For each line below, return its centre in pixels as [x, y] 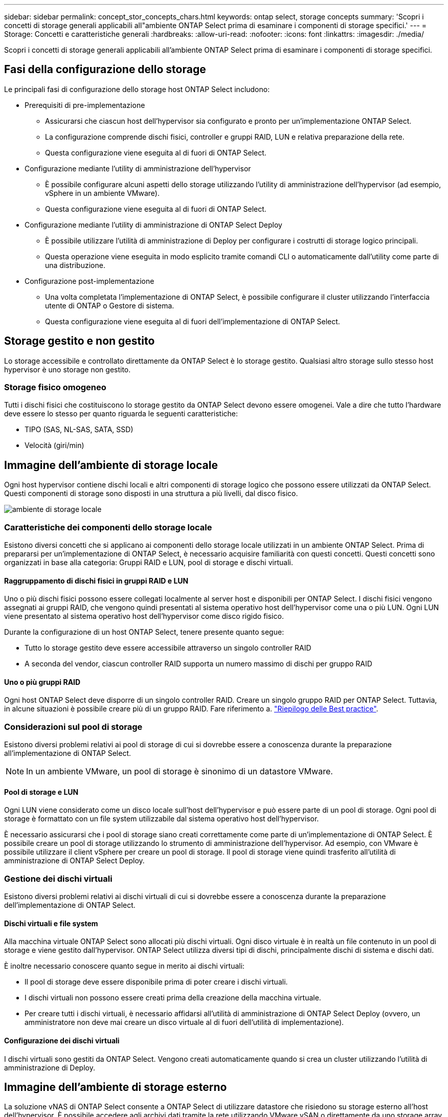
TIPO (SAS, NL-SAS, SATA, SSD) [79, 430]
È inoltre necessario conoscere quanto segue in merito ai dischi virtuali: [125, 966]
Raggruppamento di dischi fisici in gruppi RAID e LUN [96, 580]
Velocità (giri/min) [54, 445]
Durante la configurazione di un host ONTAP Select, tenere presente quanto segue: [144, 632]
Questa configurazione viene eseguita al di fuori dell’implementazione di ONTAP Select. [193, 321]
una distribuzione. [75, 265]
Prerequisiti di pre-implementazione [85, 105]
